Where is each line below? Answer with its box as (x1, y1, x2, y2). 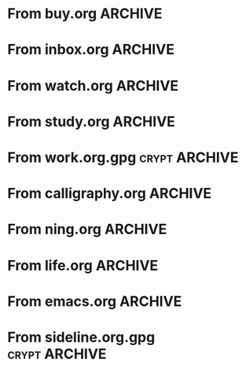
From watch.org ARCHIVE (7, 76, 179, 94)
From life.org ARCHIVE (7, 256, 159, 274)
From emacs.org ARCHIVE (7, 292, 182, 310)
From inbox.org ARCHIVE (7, 41, 174, 59)
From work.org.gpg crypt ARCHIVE (7, 149, 239, 166)
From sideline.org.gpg (7, 328, 156, 346)
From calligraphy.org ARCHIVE (7, 185, 212, 203)
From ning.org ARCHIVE (7, 221, 167, 238)
